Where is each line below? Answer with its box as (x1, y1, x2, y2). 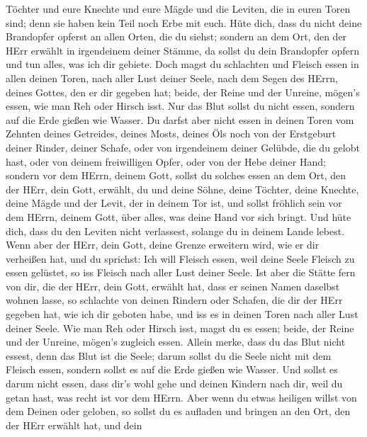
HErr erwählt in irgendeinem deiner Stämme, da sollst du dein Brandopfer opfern (6, 42, 360, 57)
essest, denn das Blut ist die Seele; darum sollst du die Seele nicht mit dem (6, 348, 332, 363)
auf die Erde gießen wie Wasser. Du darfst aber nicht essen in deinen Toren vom (6, 112, 354, 127)
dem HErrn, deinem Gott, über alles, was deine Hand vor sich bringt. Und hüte (6, 209, 351, 224)
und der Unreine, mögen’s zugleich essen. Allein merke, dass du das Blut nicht (6, 334, 346, 349)
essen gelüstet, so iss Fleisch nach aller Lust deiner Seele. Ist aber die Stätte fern (6, 265, 356, 280)
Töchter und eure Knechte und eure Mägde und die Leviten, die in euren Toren (6, 1, 351, 16)
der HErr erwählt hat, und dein (6, 417, 142, 432)
